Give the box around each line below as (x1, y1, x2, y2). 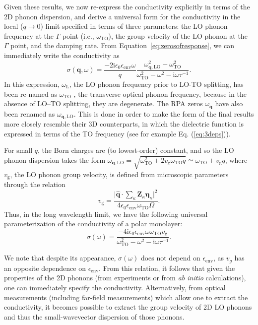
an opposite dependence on (4, 262, 86, 273)
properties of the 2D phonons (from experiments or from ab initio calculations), (4, 272, 246, 283)
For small (4, 145, 33, 155)
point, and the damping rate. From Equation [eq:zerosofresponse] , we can (10, 40, 235, 51)
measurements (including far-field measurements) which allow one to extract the (4, 292, 248, 302)
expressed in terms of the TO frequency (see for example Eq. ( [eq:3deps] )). (4, 128, 231, 138)
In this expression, (4, 78, 60, 89)
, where (225, 154, 248, 165)
